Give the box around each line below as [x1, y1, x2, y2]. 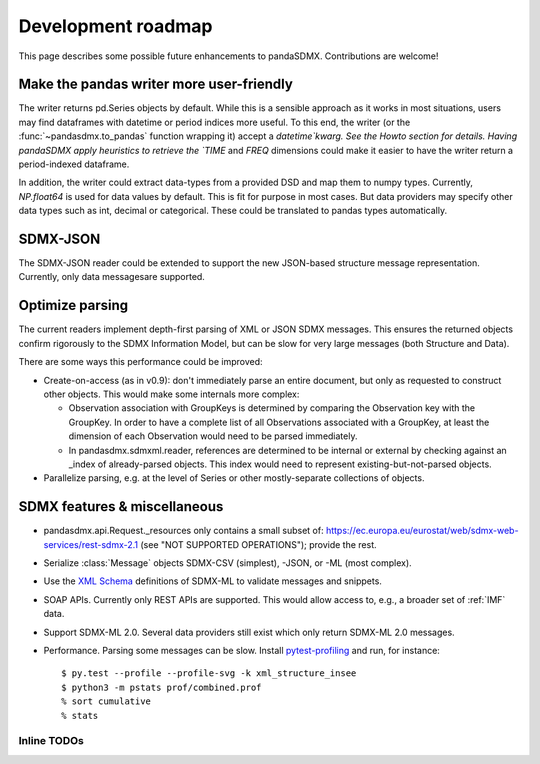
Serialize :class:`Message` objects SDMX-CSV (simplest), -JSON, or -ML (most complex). [43, 556, 412, 569]
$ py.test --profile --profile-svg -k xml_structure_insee [61, 668, 357, 679]
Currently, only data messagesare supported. [18, 271, 205, 283]
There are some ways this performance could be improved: [18, 356, 264, 368]
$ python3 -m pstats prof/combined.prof [61, 681, 262, 693]
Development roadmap [18, 15, 213, 37]
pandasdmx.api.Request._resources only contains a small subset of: [43, 525, 324, 537]
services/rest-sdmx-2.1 [43, 538, 139, 550]
